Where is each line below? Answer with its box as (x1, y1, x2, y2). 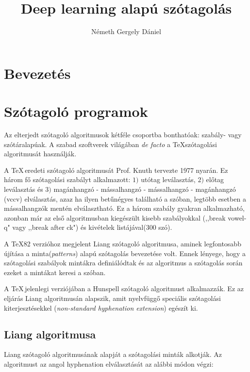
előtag (206, 174, 224, 185)
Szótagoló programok (4, 101, 148, 121)
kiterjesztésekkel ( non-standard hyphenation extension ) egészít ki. (4, 302, 198, 313)
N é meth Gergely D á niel (91, 26, 161, 37)
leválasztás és (4, 184, 43, 194)
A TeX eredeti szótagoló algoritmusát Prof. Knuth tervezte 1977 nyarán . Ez (4, 165, 228, 175)
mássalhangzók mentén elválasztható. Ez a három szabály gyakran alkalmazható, (4, 203, 245, 213)
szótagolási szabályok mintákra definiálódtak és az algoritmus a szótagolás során (4, 258, 243, 268)
